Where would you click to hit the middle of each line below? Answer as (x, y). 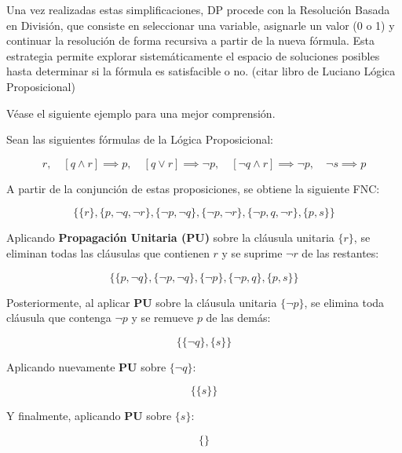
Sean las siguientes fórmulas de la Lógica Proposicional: (140, 139)
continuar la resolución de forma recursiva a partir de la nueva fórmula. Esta (190, 40)
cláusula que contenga (59, 318)
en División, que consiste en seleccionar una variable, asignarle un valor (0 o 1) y (201, 25)
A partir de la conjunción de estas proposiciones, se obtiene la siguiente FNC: (193, 188)
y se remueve (163, 318)
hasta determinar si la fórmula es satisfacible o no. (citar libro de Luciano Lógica (201, 71)
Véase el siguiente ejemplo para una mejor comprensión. (141, 113)
